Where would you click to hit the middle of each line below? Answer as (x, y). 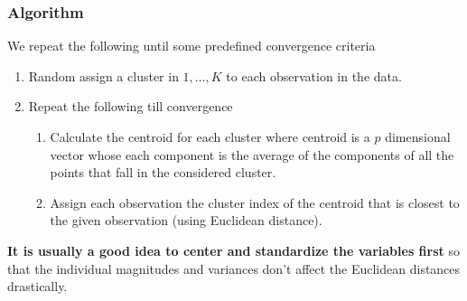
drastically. (37, 286)
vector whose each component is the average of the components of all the (252, 154)
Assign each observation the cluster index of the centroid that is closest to (255, 202)
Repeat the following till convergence (131, 106)
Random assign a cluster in (103, 75)
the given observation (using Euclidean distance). (186, 220)
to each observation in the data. (314, 75)
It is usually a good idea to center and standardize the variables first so (233, 250)
